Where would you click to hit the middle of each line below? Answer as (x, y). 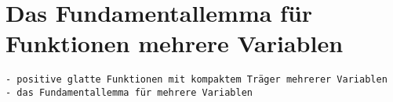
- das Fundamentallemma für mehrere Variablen (129, 92)
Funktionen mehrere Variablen (175, 43)
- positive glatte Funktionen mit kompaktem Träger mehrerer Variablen (196, 80)
